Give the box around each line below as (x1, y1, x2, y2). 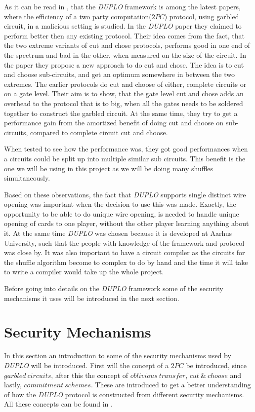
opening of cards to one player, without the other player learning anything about (4, 218, 249, 228)
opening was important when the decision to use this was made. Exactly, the (4, 199, 236, 209)
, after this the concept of (51, 370, 128, 380)
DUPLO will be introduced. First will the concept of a (4, 360, 169, 370)
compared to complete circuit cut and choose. (30, 127, 168, 137)
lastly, (4, 379, 22, 390)
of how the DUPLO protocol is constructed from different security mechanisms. (4, 389, 244, 399)
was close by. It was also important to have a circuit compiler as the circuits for (4, 247, 245, 258)
